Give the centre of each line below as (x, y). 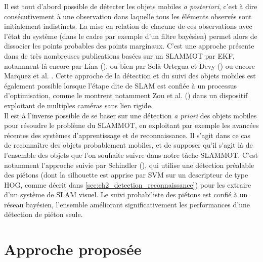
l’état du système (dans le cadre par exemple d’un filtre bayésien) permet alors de (131, 36)
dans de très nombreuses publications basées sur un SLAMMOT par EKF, (119, 55)
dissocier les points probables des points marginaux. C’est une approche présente (129, 46)
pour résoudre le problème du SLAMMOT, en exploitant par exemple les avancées (131, 125)
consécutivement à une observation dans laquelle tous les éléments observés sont (128, 16)
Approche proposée (73, 249)
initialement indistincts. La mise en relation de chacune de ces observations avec (128, 26)
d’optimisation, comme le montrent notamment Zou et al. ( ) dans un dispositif (126, 95)
